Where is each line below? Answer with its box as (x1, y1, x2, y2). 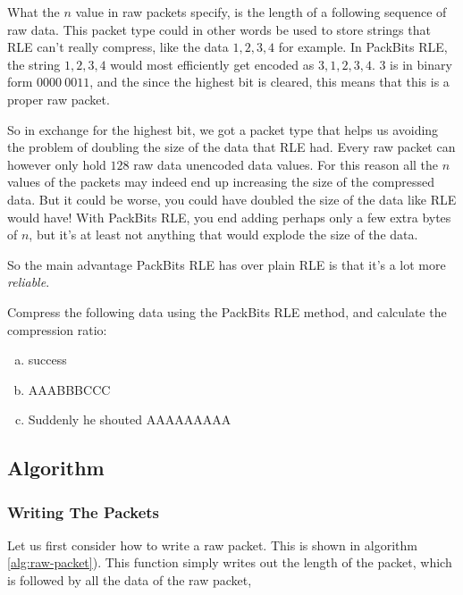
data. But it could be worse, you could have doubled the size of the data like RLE (7, 189, 457, 208)
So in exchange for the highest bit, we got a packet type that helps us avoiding (7, 120, 439, 138)
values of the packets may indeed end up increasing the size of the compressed (7, 172, 435, 191)
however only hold (7, 155, 106, 173)
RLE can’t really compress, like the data (7, 38, 229, 56)
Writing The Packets (7, 500, 160, 523)
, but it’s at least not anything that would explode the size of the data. (29, 225, 418, 244)
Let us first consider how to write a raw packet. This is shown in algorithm (7, 535, 417, 554)
